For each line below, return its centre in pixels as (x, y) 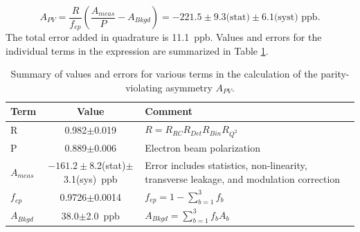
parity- (335, 74)
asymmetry (189, 87)
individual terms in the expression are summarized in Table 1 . (137, 50)
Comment (169, 111)
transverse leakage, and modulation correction (243, 178)
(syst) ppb (296, 17)
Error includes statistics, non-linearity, (226, 165)
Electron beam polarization (202, 148)
